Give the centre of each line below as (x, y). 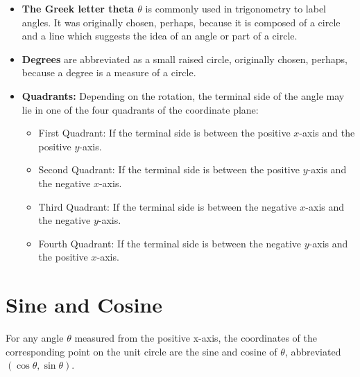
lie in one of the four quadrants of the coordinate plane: (140, 109)
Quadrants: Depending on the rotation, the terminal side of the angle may (183, 95)
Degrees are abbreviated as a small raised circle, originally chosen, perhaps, (185, 59)
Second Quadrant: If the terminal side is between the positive (169, 169)
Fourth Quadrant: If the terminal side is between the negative (170, 243)
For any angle (35, 338)
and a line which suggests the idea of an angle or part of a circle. (160, 36)
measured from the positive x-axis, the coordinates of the (196, 338)
